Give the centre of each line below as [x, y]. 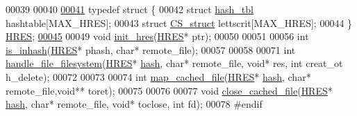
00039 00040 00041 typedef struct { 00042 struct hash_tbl [130, 9]
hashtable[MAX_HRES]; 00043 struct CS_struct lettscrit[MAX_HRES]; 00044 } [179, 22]
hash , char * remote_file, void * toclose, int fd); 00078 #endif [134, 104]
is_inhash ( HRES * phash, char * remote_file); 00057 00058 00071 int [151, 49]
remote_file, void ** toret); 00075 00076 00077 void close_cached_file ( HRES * [169, 90]
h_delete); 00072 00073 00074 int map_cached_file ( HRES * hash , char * [158, 76]
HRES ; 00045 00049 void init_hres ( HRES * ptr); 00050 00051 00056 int [157, 36]
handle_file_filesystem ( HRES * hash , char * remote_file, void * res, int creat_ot [174, 63]
